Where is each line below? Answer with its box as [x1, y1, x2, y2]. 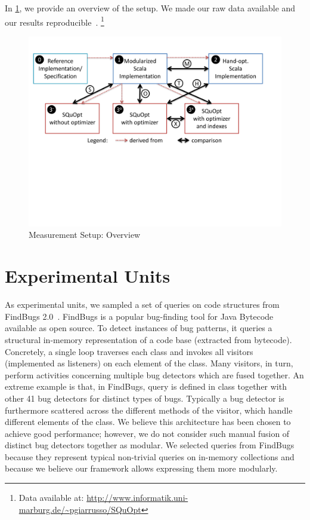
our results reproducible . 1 [5, 14, 104, 28]
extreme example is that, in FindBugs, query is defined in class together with [5, 380, 287, 393]
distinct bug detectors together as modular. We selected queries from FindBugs [5, 439, 294, 451]
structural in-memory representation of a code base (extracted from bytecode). [5, 333, 292, 345]
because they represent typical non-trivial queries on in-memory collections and [5, 450, 294, 463]
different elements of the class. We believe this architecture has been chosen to [5, 415, 291, 428]
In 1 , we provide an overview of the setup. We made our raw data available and [5, 2, 296, 14]
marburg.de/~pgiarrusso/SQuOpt [18, 503, 141, 515]
